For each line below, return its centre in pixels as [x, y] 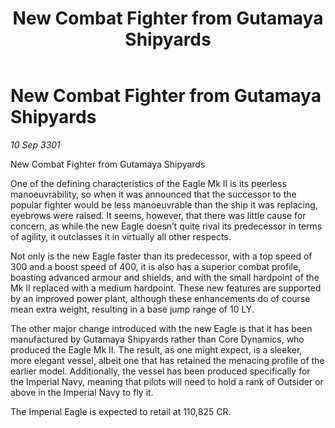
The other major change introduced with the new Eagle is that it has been [161, 328]
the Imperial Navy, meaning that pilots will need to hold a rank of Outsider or [167, 381]
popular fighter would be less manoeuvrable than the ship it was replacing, [164, 204]
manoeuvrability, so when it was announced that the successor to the [153, 194]
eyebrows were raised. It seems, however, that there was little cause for [158, 215]
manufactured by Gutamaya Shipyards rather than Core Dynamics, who [157, 339]
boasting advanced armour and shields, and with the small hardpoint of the [165, 277]
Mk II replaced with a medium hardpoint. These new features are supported [166, 288]
